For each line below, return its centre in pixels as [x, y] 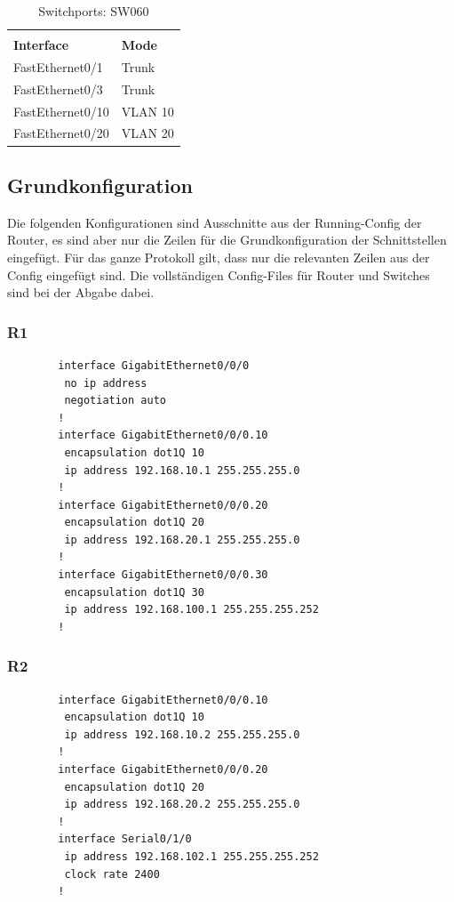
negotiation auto [115, 401]
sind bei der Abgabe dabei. [81, 292]
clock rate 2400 [112, 874]
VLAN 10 [147, 111]
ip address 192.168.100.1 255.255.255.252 [191, 610]
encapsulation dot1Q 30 [134, 592]
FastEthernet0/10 [61, 111]
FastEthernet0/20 [61, 133]
